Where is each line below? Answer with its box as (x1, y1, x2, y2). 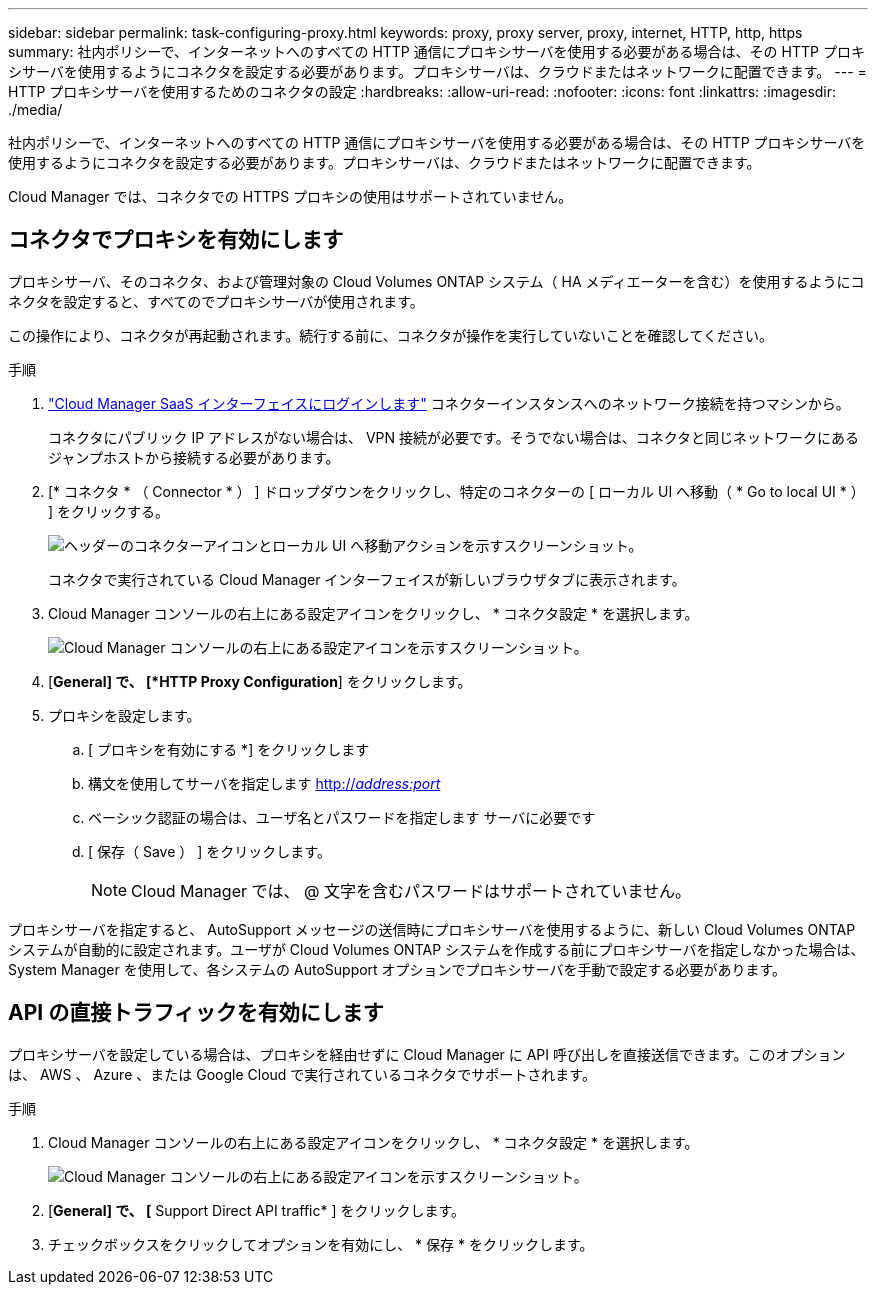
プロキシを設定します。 (48, 706, 201, 724)
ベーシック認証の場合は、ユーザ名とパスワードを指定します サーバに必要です (88, 808, 596, 826)
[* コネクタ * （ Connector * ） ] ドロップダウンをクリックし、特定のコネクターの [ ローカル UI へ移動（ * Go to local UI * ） (48, 482, 865, 500)
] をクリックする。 (48, 502, 170, 520)
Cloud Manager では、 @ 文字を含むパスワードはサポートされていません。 (131, 880, 692, 901)
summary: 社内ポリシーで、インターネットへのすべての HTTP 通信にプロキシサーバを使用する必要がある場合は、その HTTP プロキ (8, 43, 865, 60)
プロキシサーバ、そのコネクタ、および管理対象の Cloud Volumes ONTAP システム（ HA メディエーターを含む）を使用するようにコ (8, 272, 865, 290)
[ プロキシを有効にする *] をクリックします (88, 740, 370, 758)
